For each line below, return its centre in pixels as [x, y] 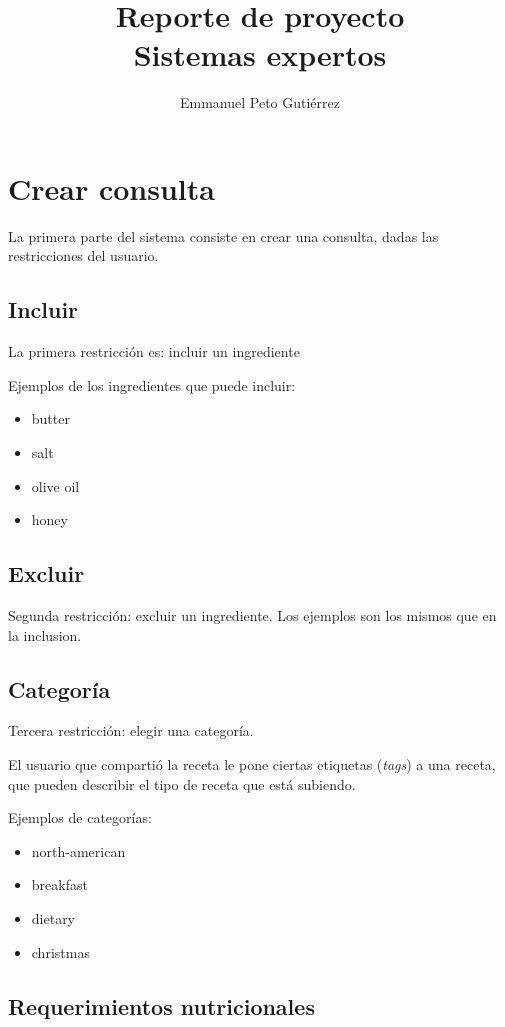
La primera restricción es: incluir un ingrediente [154, 351]
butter [50, 418]
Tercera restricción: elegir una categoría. [131, 730]
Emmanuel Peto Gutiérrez [259, 102]
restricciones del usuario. [83, 255]
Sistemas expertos [260, 54]
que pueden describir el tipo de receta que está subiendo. [182, 783]
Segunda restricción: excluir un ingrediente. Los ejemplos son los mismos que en [252, 615]
